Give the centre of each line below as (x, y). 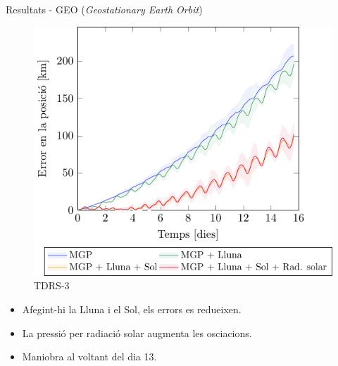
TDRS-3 (52, 285)
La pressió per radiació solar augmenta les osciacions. (137, 333)
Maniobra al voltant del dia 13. (89, 356)
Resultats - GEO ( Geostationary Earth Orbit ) (104, 9)
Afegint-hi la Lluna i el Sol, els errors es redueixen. (132, 309)
